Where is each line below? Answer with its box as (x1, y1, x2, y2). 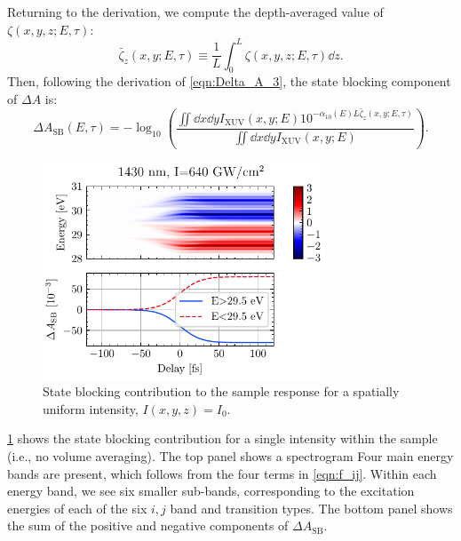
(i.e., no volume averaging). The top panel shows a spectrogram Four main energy (7, 447, 454, 465)
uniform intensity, (43, 399, 139, 418)
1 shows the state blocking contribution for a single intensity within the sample (7, 429, 438, 448)
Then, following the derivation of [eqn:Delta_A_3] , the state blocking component (7, 72, 451, 91)
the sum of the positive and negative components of (7, 516, 289, 535)
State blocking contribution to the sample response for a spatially (43, 382, 400, 401)
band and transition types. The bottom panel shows (170, 498, 453, 517)
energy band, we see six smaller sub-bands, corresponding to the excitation (7, 481, 415, 500)
